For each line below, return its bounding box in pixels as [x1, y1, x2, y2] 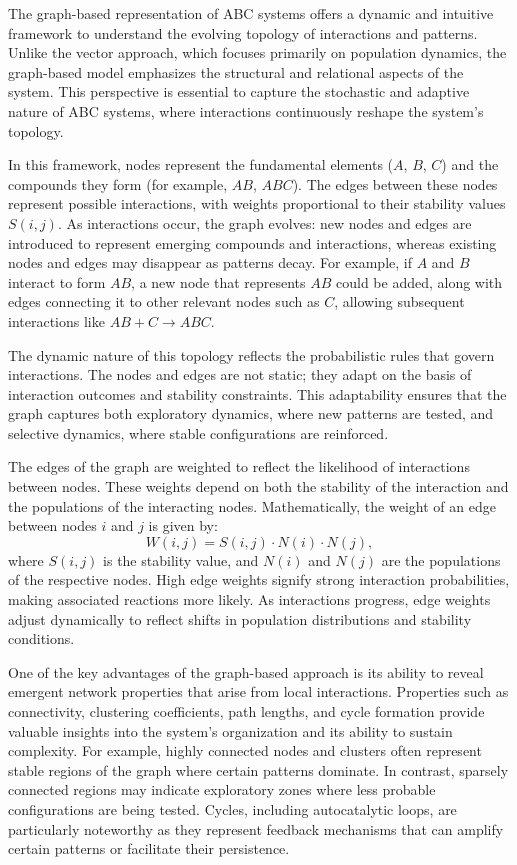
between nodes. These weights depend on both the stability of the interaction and [8, 476, 509, 497]
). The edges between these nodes [292, 173, 498, 194]
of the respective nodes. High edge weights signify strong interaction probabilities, [8, 569, 510, 590]
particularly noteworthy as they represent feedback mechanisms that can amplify [8, 818, 504, 839]
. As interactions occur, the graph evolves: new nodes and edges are [57, 212, 472, 233]
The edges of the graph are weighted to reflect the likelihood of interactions [8, 456, 470, 477]
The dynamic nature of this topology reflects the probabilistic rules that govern [8, 344, 495, 365]
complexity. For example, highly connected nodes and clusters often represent [8, 740, 482, 761]
